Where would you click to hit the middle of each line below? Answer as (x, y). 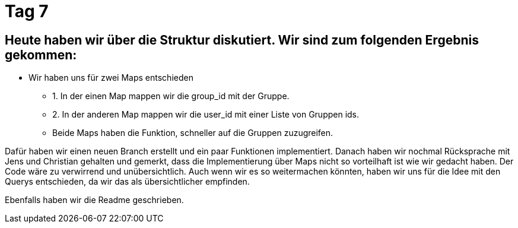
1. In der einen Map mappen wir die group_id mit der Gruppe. (171, 96)
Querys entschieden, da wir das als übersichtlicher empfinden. (127, 182)
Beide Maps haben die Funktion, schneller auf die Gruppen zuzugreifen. (193, 133)
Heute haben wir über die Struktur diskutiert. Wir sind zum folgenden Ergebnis (242, 40)
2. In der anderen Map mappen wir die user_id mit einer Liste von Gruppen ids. (206, 115)
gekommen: (41, 55)
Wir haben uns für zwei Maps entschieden (111, 78)
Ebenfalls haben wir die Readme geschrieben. (94, 200)
